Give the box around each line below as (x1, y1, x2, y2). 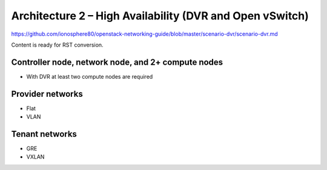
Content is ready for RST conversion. (11, 41, 104, 48)
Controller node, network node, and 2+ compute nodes (11, 57, 223, 67)
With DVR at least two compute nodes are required (26, 73, 153, 80)
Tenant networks (11, 129, 77, 139)
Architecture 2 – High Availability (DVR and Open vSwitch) (11, 9, 309, 22)
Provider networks (11, 88, 83, 99)
